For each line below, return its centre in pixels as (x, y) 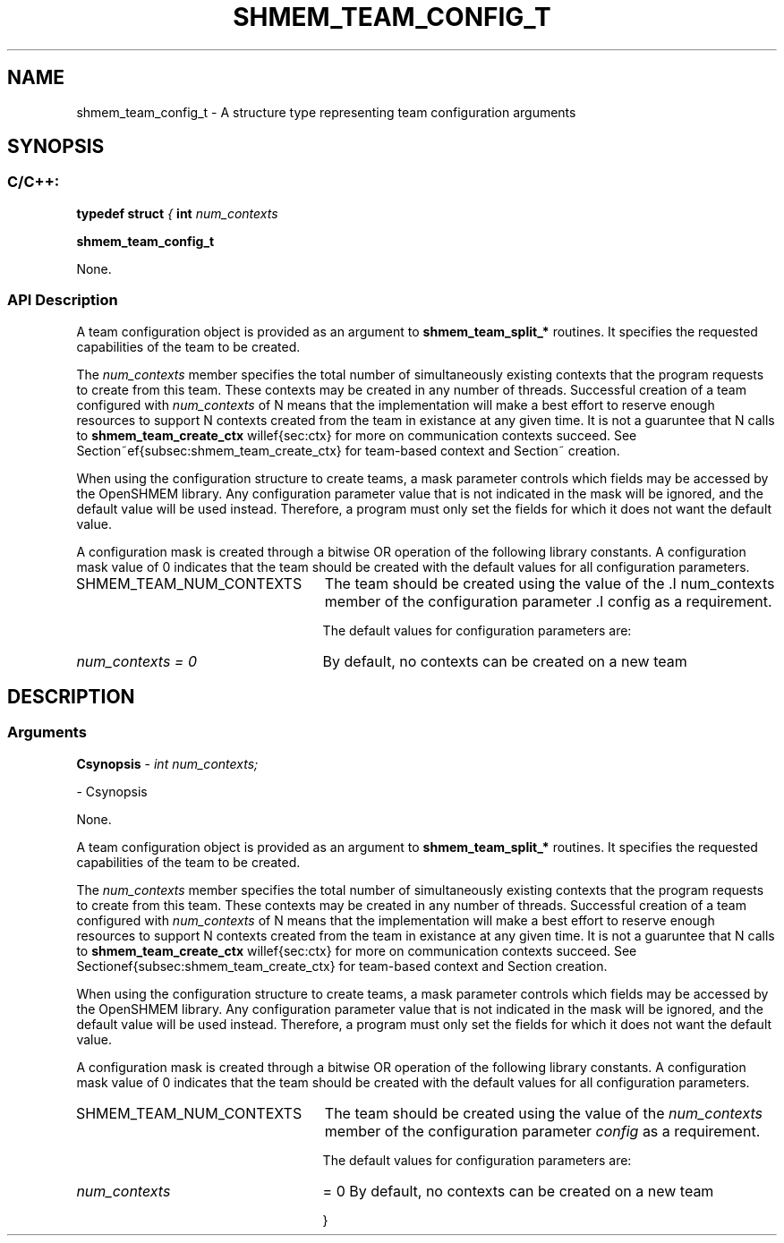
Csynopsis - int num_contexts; (167, 763)
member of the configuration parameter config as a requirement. (542, 1131)
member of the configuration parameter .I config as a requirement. (548, 601)
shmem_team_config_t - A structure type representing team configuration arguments (326, 112)
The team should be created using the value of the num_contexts (543, 1113)
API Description (63, 300)
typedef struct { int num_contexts (177, 213)
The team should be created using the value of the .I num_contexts (550, 583)
